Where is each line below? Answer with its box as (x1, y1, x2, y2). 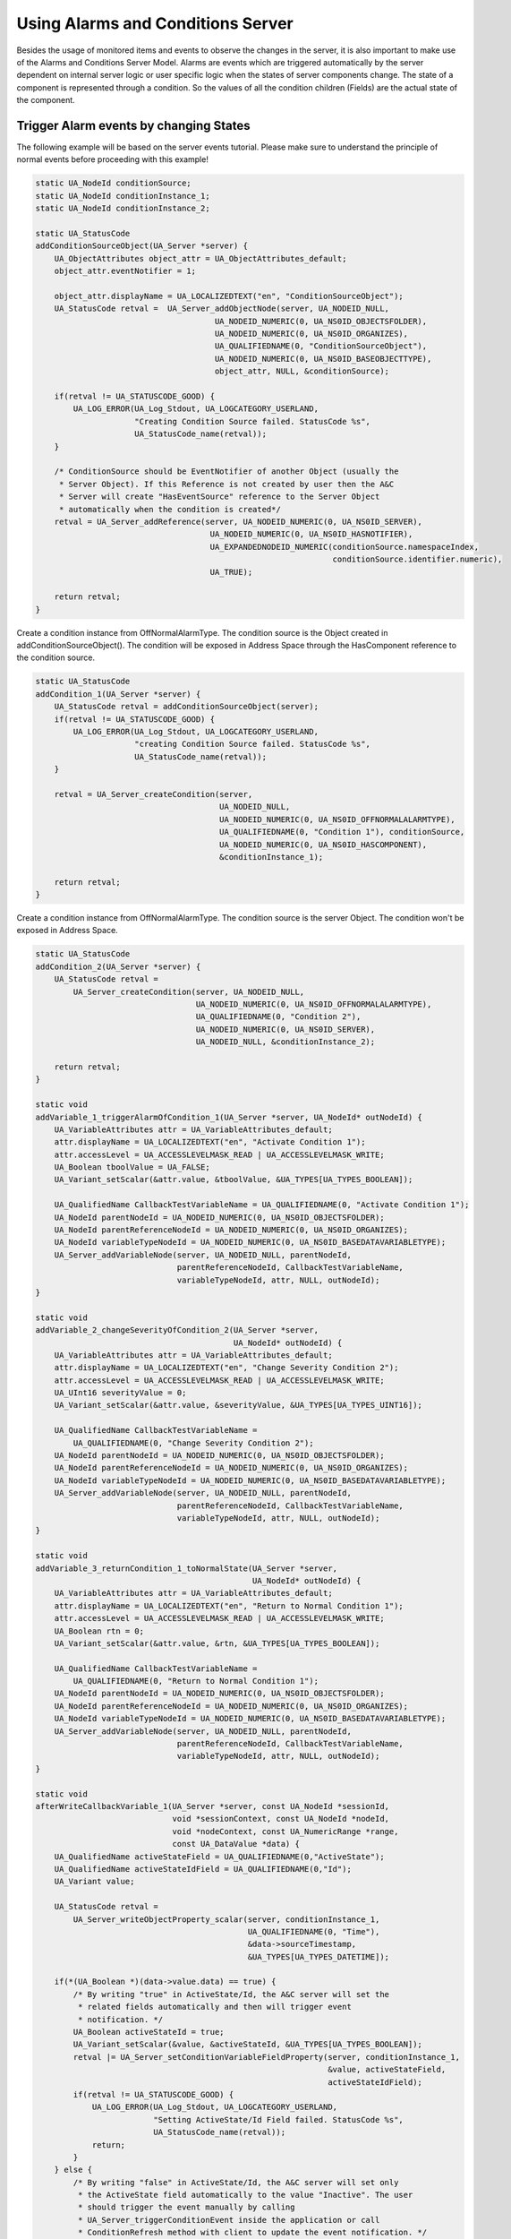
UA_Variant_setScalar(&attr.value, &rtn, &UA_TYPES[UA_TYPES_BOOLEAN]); (54, 1638, 380, 1648)
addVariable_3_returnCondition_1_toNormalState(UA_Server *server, (35, 1563, 338, 1574)
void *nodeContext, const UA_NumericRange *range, (172, 1826, 399, 1836)
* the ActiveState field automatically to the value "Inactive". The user (77, 2190, 413, 2200)
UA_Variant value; (54, 1876, 135, 1887)
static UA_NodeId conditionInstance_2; (35, 203, 210, 214)
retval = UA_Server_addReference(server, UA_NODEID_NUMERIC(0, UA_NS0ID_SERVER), (54, 516, 422, 527)
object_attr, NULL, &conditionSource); (214, 366, 389, 376)
